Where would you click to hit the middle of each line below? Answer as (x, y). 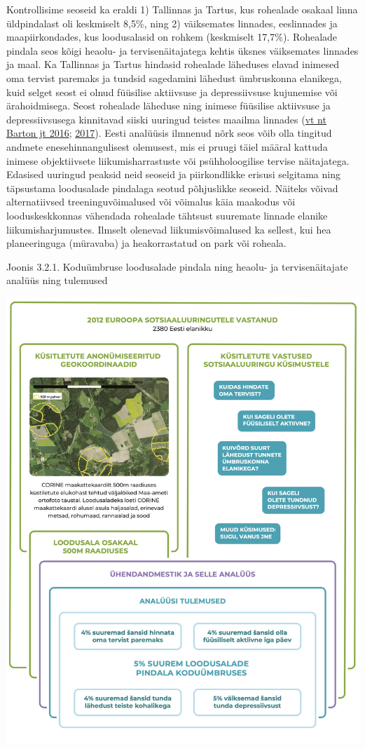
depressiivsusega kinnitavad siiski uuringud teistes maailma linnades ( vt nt (166, 119)
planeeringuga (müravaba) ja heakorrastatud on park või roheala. (146, 243)
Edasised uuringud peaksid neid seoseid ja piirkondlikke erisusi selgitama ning (173, 174)
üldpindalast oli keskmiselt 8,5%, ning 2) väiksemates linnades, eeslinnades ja (172, 23)
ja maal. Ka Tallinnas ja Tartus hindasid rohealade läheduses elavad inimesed (173, 64)
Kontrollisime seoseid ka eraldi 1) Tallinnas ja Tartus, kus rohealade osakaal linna (182, 9)
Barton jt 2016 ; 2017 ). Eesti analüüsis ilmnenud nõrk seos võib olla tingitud (169, 133)
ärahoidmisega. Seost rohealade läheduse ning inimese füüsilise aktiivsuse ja (168, 106)
